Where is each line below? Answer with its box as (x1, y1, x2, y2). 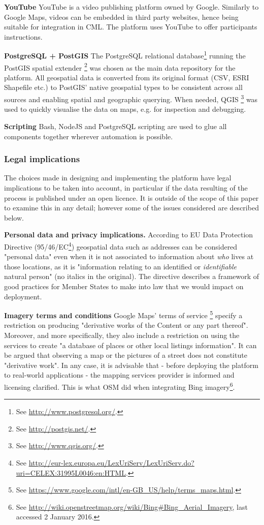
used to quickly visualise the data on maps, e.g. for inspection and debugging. (4, 104, 246, 114)
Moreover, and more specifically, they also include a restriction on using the (4, 329, 240, 340)
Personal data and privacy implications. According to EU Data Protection (4, 229, 253, 240)
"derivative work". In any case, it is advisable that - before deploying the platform (4, 359, 258, 370)
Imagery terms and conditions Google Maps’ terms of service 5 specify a (4, 308, 243, 320)
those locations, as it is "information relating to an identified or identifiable (4, 261, 237, 271)
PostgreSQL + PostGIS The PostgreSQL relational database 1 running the (4, 49, 246, 61)
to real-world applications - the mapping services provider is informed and (4, 369, 235, 380)
